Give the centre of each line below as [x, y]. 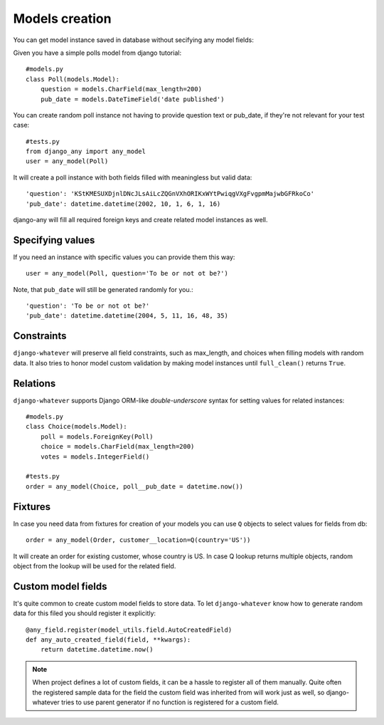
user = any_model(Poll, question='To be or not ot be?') [127, 273]
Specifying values [54, 240]
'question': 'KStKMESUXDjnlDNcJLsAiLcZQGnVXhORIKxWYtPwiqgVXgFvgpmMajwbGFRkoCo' [170, 194]
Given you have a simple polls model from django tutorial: [97, 53]
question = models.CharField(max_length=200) [121, 89]
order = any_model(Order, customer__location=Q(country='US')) [138, 540]
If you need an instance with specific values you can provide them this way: [124, 257]
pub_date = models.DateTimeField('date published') [132, 99]
